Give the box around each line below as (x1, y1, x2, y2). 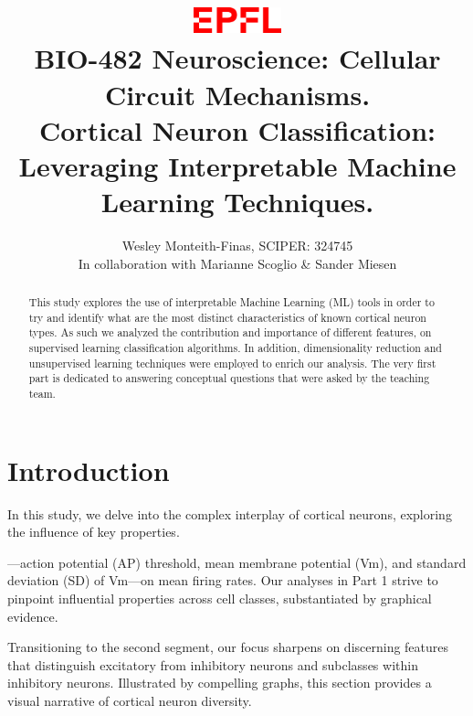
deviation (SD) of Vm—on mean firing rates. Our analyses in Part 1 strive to (7, 571, 438, 590)
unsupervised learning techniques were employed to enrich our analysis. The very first (28, 355, 436, 370)
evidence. (7, 606, 58, 625)
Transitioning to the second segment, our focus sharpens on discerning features (7, 637, 449, 657)
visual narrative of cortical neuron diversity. (7, 690, 252, 710)
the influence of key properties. (7, 522, 180, 541)
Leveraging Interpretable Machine (18, 146, 457, 184)
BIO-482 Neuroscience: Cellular (34, 39, 441, 77)
